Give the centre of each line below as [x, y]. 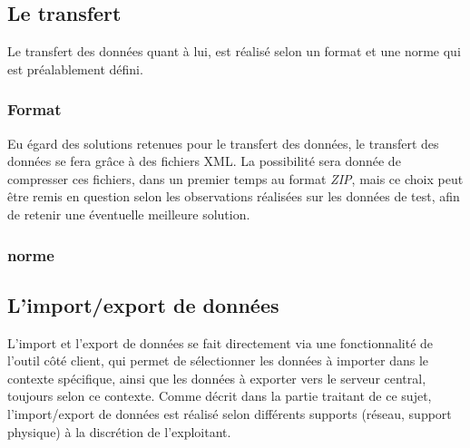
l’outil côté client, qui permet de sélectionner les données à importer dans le [218, 360]
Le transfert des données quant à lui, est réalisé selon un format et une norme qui [234, 51]
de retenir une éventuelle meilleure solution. [129, 214]
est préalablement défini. [75, 68]
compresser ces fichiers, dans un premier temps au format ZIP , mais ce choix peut [235, 178]
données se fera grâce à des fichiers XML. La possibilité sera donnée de [204, 161]
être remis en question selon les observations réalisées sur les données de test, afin [234, 196]
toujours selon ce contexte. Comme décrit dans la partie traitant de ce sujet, [220, 396]
